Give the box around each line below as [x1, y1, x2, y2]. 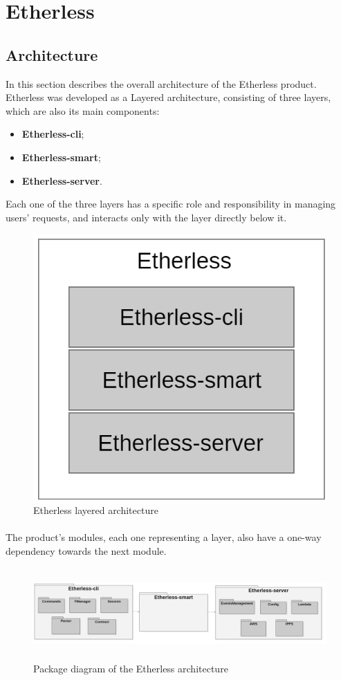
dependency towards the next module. [6, 543, 167, 558]
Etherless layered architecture [33, 502, 158, 517]
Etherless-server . [21, 173, 102, 187]
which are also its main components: [6, 103, 160, 118]
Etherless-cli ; [21, 127, 84, 141]
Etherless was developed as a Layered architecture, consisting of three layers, [6, 90, 331, 104]
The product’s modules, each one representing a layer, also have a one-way [6, 529, 322, 544]
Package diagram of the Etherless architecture [33, 661, 228, 675]
